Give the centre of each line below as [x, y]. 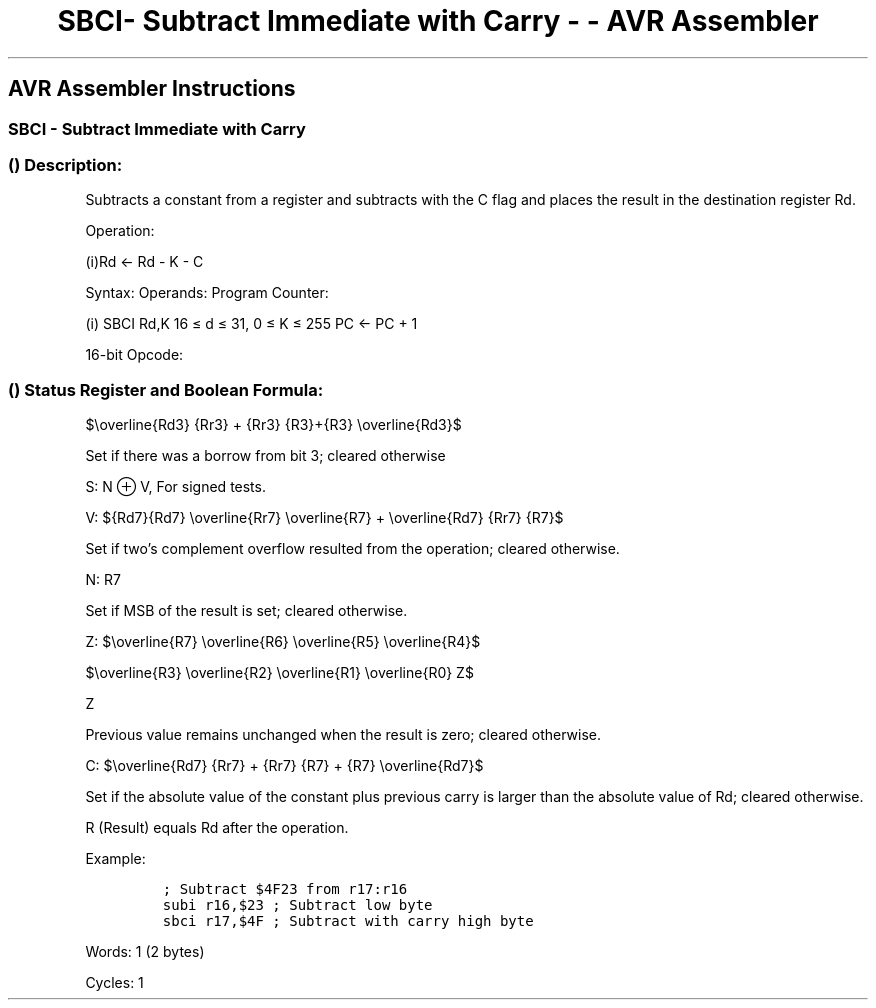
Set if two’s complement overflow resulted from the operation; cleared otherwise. [352, 549]
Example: [115, 859]
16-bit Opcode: [134, 355]
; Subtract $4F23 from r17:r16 [285, 889]
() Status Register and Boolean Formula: [166, 389]
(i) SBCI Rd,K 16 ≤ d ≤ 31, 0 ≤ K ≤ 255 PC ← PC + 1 [251, 324]
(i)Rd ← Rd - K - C [144, 262]
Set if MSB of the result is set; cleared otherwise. [246, 611]
